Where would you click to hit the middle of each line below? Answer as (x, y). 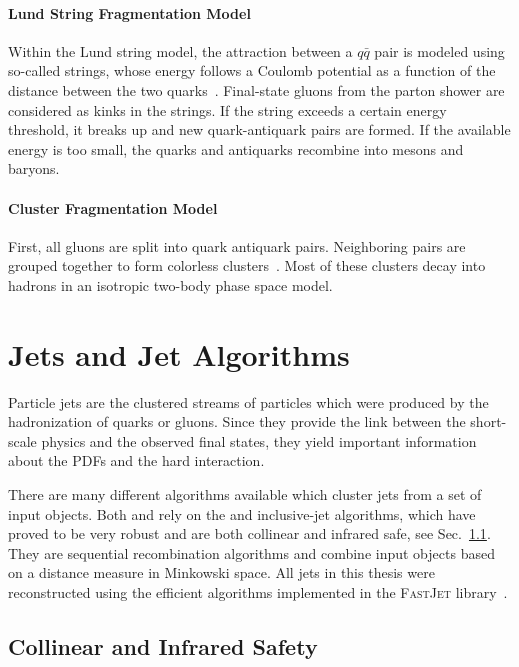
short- (488, 421)
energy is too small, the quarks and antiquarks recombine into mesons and (236, 148)
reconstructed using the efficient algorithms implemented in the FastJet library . (258, 592)
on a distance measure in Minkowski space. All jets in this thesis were (221, 572)
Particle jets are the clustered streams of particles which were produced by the (248, 401)
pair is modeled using (439, 50)
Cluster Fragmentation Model (113, 207)
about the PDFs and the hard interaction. (136, 460)
